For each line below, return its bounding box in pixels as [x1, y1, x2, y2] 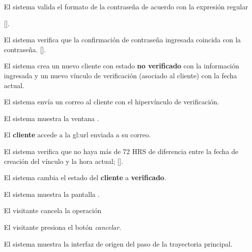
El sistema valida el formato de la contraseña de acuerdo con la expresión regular [4, 1, 248, 11]
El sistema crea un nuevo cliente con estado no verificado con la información [4, 61, 239, 71]
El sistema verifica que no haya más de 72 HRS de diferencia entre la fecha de [4, 146, 239, 156]
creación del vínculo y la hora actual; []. [4, 156, 123, 166]
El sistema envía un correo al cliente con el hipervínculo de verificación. [4, 96, 219, 107]
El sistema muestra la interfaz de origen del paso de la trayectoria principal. [4, 238, 233, 249]
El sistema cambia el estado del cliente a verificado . [4, 172, 167, 183]
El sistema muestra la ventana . [4, 113, 99, 123]
